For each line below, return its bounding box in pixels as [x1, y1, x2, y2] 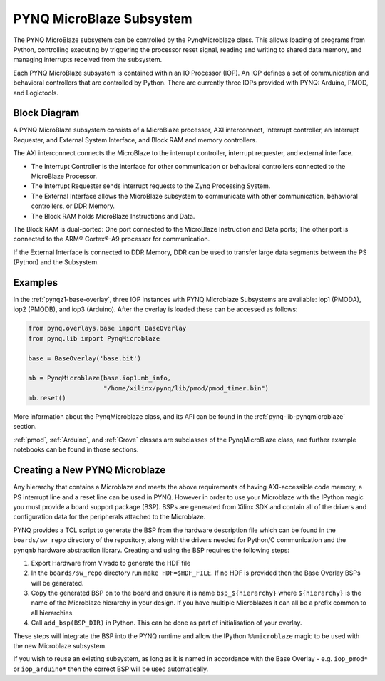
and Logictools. [13, 88, 58, 97]
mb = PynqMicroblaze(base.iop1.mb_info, [28, 374, 171, 383]
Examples [13, 276, 58, 288]
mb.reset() [28, 394, 66, 402]
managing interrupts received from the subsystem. [13, 56, 163, 64]
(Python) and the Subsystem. [13, 258, 99, 266]
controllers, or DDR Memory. [31, 202, 115, 210]
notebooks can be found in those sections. [13, 445, 139, 454]
